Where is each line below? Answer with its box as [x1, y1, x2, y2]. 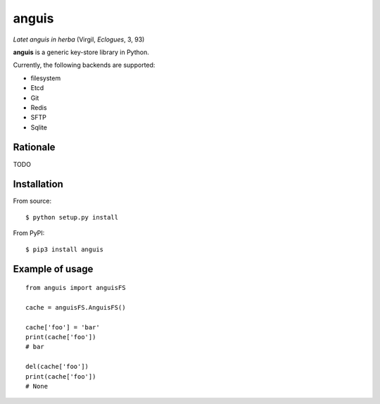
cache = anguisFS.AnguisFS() [25, 303, 126, 311]
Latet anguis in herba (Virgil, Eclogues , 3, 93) [13, 35, 145, 44]
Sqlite [30, 123, 47, 132]
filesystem [30, 74, 61, 82]
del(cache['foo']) [25, 362, 89, 371]
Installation [13, 178, 63, 190]
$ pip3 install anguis [25, 245, 104, 253]
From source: [13, 197, 52, 206]
